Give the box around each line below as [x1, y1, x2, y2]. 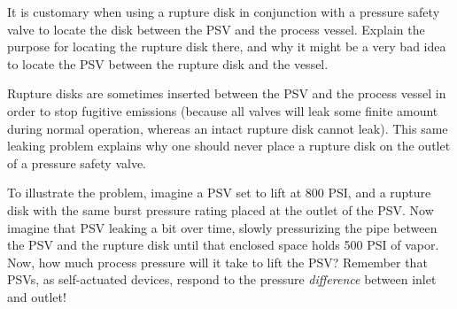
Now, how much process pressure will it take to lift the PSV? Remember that [7, 252, 428, 271]
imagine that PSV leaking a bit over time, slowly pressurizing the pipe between [7, 218, 438, 236]
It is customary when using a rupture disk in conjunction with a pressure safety [7, 3, 440, 20]
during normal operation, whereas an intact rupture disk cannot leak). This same [7, 119, 448, 137]
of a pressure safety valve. [7, 153, 147, 172]
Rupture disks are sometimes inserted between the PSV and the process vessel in [7, 84, 446, 103]
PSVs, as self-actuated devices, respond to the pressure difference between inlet [7, 270, 437, 289]
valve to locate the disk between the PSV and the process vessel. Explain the [7, 19, 425, 38]
